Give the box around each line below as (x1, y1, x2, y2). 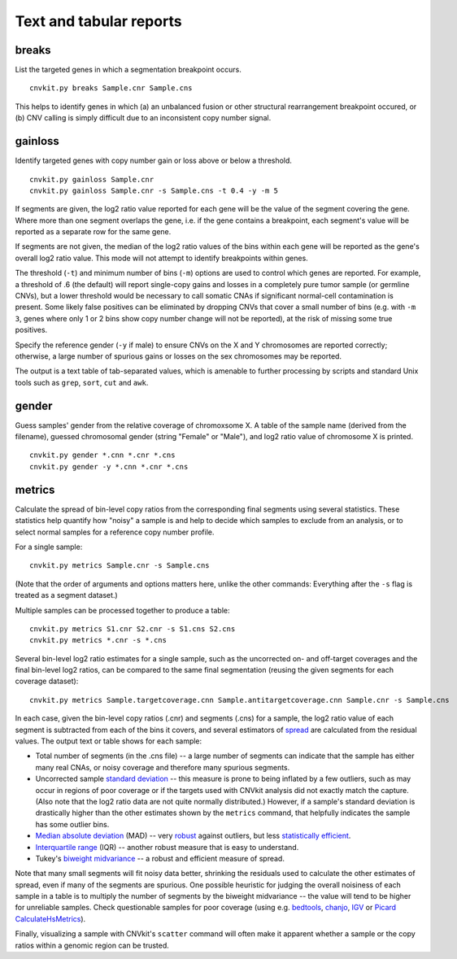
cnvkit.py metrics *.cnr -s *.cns (29, 635, 167, 645)
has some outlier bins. (35, 819, 110, 829)
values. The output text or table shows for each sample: (15, 736, 202, 746)
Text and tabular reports (15, 12, 182, 30)
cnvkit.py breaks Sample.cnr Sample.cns (29, 84, 193, 93)
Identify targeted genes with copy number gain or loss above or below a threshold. (15, 155, 293, 166)
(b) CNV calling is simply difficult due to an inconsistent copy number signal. (15, 113, 272, 123)
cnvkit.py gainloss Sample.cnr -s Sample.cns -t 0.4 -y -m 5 (29, 185, 278, 195)
